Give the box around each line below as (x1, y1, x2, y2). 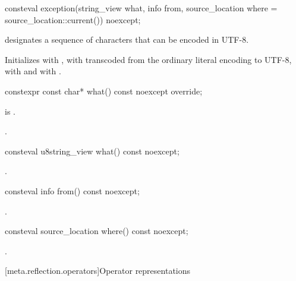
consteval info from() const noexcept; (5, 184, 140, 197)
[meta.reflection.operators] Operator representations (5, 264, 191, 277)
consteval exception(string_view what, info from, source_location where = (5, 2, 278, 14)
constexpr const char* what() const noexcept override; (5, 84, 203, 97)
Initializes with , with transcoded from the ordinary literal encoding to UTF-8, (5, 53, 292, 65)
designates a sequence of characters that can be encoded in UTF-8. (5, 33, 249, 46)
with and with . (5, 65, 61, 77)
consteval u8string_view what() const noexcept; (5, 144, 180, 157)
